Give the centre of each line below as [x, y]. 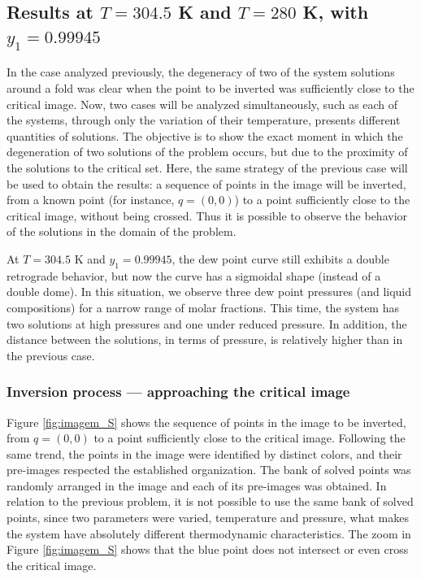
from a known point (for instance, [91, 200]
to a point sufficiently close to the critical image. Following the [250, 438]
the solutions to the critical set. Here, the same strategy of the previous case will [207, 167]
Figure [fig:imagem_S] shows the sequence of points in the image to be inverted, [206, 422]
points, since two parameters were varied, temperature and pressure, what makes [208, 518]
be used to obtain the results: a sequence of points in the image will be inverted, [206, 183]
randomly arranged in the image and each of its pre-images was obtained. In [197, 485]
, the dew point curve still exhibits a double [280, 258]
